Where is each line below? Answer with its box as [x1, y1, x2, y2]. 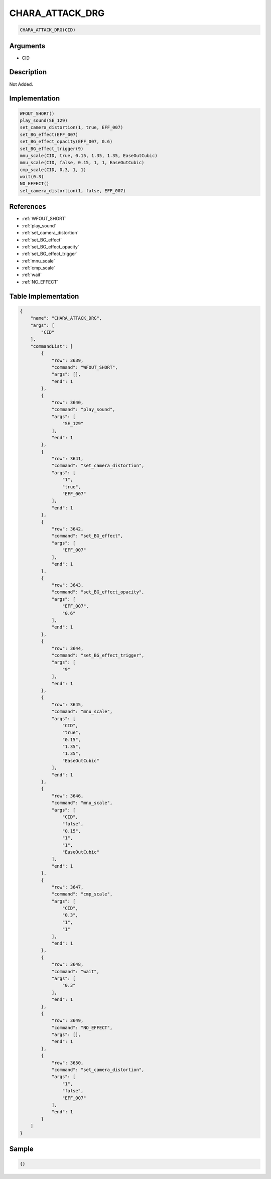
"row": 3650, [51, 1060, 84, 1066]
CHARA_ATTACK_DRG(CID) [20, 27, 76, 33]
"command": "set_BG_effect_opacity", [51, 589, 145, 595]
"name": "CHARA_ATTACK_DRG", [30, 315, 102, 321]
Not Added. [9, 81, 34, 87]
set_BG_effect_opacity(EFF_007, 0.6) [20, 139, 113, 145]
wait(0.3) [20, 174, 44, 180]
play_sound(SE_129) [20, 117, 68, 123]
